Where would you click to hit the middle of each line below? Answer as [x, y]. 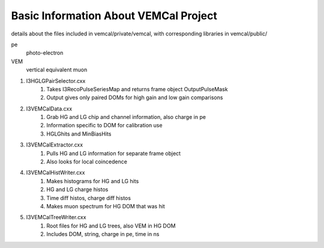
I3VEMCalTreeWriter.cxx [56, 217]
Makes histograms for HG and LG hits [93, 181]
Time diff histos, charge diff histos [89, 198]
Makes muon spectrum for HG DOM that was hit [106, 206]
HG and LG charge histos [77, 190]
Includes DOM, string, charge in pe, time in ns [103, 234]
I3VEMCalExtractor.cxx [55, 145]
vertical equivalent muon [57, 70]
